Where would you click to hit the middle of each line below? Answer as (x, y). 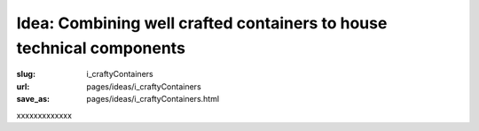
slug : (26, 74)
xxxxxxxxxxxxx (44, 115)
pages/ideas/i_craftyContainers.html (153, 99)
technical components (101, 48)
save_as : (33, 99)
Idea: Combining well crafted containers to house (202, 23)
